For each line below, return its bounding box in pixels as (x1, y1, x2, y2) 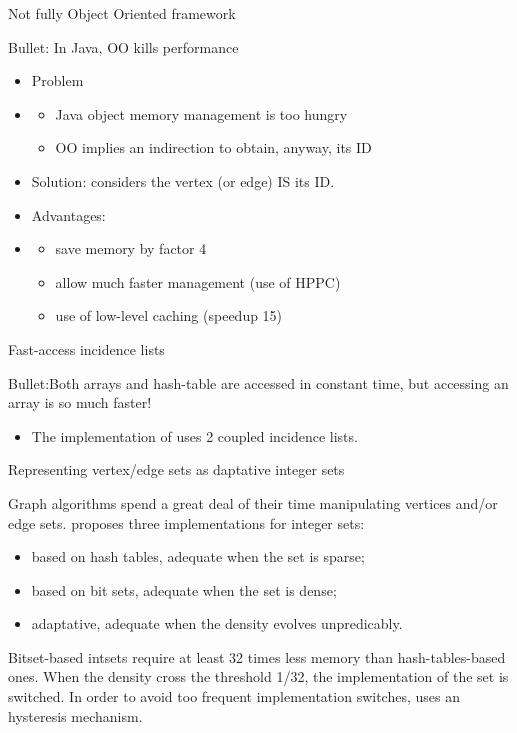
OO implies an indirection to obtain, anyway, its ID (55, 137, 372, 158)
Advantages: (31, 204, 106, 225)
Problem (31, 70, 84, 91)
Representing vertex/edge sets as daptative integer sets (8, 459, 345, 480)
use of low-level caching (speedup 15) (55, 305, 283, 326)
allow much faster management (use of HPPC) (55, 271, 341, 292)
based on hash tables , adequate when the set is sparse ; (31, 546, 365, 567)
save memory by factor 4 (55, 238, 207, 259)
